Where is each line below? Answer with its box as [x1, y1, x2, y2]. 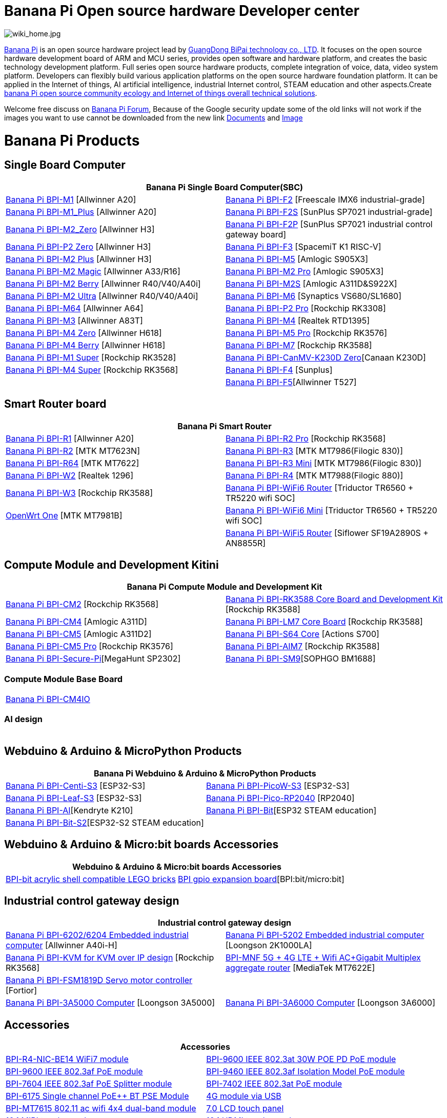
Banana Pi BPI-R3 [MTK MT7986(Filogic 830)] [226, 445, 403, 456]
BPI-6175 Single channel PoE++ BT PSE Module [6, 1091, 189, 1102]
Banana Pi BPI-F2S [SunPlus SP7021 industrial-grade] [226, 206, 433, 217]
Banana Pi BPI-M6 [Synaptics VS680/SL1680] [226, 290, 401, 301]
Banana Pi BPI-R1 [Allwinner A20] [6, 433, 134, 444]
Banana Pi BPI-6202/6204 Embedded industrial [6, 930, 189, 941]
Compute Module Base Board [4, 673, 123, 684]
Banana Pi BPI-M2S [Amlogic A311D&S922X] [226, 278, 397, 289]
